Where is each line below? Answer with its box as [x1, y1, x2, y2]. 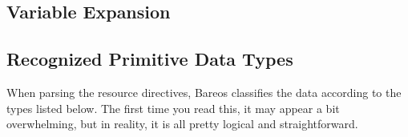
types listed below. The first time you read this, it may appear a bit [6, 99, 340, 116]
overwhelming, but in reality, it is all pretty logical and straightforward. [6, 115, 358, 132]
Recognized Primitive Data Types [6, 46, 293, 71]
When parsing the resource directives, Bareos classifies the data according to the [6, 83, 402, 100]
